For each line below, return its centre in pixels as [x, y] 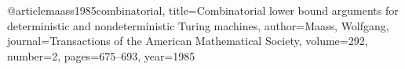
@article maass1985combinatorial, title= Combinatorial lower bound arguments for [203, 10]
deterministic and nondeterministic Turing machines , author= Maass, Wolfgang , [198, 25]
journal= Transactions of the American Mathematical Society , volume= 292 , [188, 41]
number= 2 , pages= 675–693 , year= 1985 [101, 55]
